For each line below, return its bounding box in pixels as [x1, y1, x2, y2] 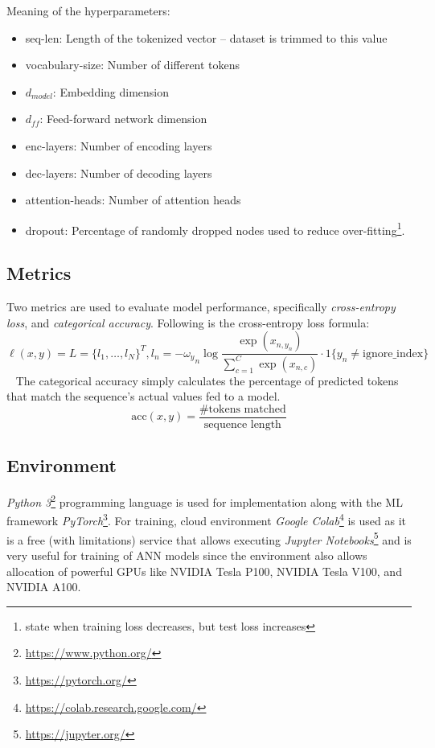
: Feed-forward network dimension [39, 110, 207, 127]
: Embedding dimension [52, 83, 170, 100]
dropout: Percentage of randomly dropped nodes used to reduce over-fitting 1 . [25, 219, 405, 238]
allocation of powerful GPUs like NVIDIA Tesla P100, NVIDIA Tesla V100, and [6, 562, 402, 579]
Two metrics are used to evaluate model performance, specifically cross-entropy [6, 298, 396, 315]
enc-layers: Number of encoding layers [25, 137, 212, 154]
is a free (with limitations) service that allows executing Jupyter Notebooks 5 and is [6, 528, 412, 548]
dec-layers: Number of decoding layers [25, 164, 212, 181]
